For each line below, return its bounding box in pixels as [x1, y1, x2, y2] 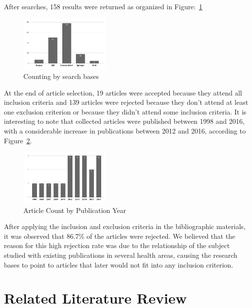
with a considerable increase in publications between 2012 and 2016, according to [4, 126, 246, 136]
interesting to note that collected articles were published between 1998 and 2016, [4, 116, 245, 126]
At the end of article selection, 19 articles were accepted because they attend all [4, 87, 242, 97]
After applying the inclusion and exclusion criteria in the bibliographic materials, [4, 221, 246, 231]
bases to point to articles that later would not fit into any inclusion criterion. [4, 259, 234, 269]
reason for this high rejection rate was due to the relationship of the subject [4, 240, 230, 250]
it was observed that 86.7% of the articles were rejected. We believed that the [4, 231, 235, 241]
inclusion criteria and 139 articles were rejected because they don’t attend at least [4, 97, 249, 107]
